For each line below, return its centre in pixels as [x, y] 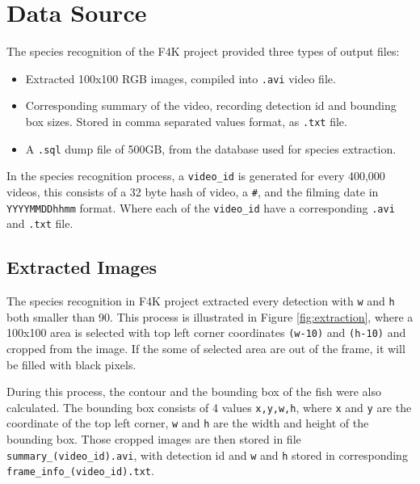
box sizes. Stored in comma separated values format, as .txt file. [186, 121]
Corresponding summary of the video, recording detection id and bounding [211, 105]
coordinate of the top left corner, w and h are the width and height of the [188, 423]
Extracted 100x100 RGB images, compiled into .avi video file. [181, 78]
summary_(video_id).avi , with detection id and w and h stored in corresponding [207, 455]
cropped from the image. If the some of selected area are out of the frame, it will [206, 349]
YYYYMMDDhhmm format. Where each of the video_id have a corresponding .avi [201, 207]
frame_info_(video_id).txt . [80, 471]
